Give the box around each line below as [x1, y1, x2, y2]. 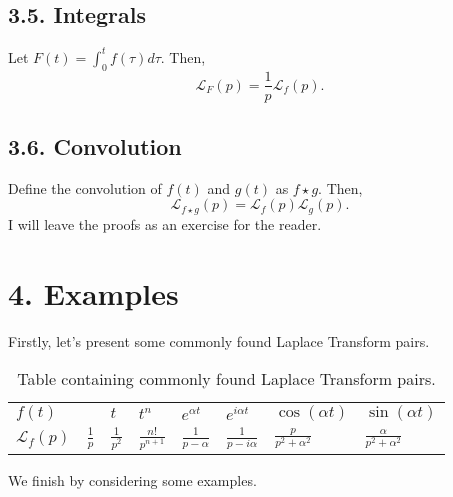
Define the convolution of [8, 177, 162, 198]
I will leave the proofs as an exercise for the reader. [8, 213, 322, 234]
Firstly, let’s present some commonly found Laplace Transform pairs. [8, 330, 430, 351]
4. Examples [8, 272, 179, 313]
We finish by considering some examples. [8, 469, 257, 490]
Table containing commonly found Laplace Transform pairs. [17, 367, 436, 391]
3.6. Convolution [8, 130, 182, 161]
